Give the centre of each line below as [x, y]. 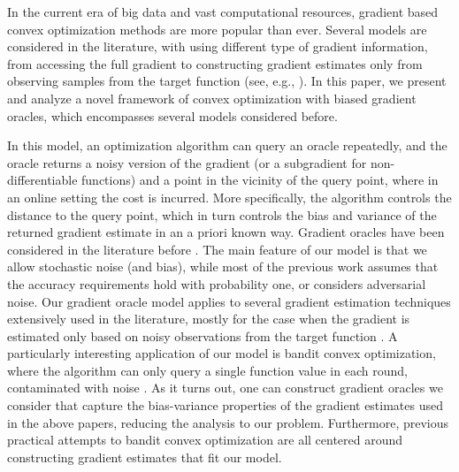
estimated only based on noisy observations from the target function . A [203, 335]
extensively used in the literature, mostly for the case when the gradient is [209, 319]
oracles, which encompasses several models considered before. [172, 115]
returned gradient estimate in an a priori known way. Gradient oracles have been [226, 232]
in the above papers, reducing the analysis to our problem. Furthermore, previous [228, 422]
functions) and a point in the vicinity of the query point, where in [260, 180]
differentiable [42, 180]
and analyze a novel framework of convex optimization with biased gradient [212, 98]
